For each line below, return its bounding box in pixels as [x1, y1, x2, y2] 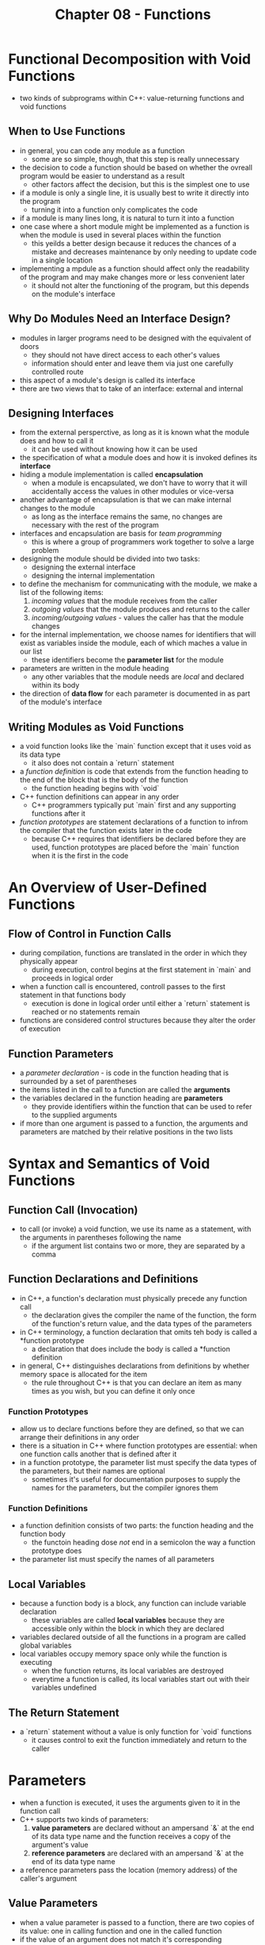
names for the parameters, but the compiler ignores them [31, 1483, 219, 1493]
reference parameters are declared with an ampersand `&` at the [31, 1848, 244, 1858]
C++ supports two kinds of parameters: [19, 1814, 149, 1824]
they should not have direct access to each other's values [31, 350, 220, 359]
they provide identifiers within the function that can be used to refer [31, 1102, 252, 1111]
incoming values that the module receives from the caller [31, 597, 218, 606]
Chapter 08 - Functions [55, 6, 211, 24]
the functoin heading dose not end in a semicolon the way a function [31, 1537, 256, 1548]
